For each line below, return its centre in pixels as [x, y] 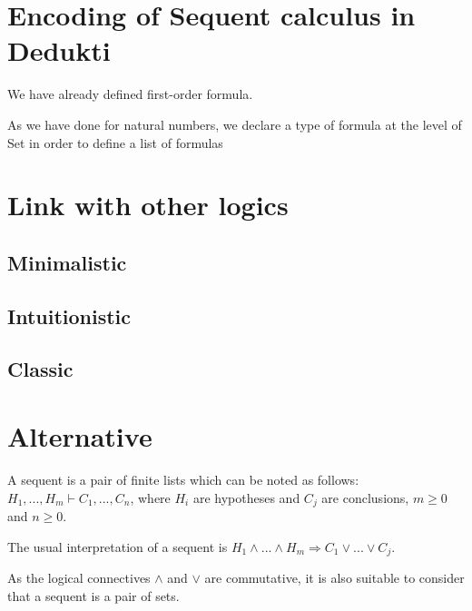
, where [150, 497]
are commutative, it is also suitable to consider [334, 578]
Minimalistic [67, 262]
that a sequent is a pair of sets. [93, 595]
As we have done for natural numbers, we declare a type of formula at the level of [235, 124]
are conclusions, [365, 497]
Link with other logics [148, 205]
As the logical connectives [79, 578]
